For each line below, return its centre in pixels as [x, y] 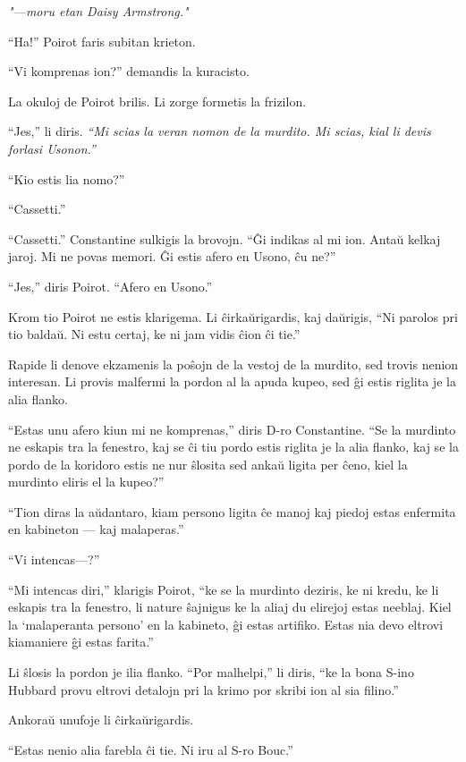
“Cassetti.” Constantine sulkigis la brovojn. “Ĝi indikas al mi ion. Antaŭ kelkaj [225, 238]
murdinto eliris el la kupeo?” [86, 482]
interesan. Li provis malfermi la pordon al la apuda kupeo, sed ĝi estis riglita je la [232, 381]
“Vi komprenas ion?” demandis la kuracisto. [129, 71]
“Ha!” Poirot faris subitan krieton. [102, 41]
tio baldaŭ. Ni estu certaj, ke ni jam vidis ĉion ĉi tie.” [154, 334]
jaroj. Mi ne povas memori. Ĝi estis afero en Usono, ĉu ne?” [172, 256]
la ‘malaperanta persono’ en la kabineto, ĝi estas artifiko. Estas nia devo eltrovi [226, 624]
